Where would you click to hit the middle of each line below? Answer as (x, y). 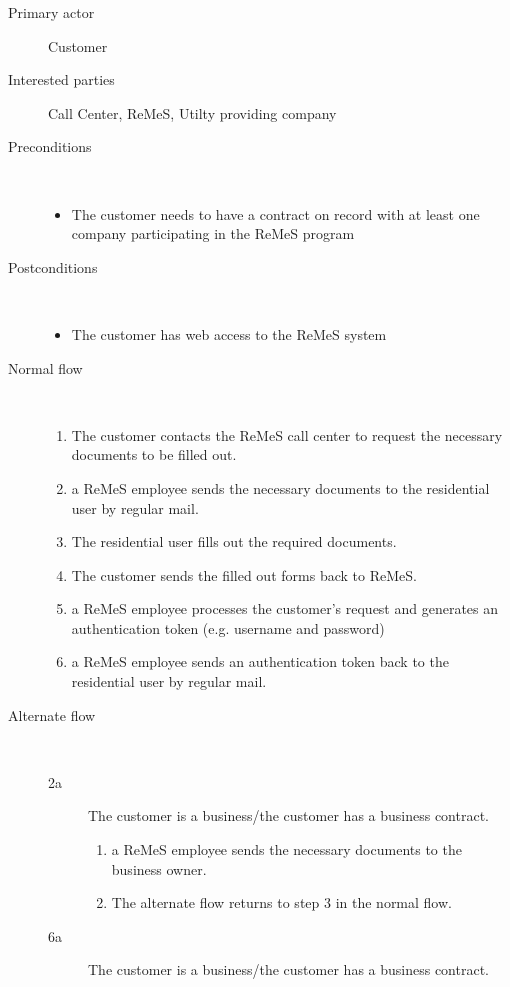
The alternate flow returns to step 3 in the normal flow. (281, 902)
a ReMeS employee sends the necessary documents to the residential (280, 487)
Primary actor (51, 12)
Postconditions (53, 266)
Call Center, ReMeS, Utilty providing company (192, 112)
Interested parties (61, 79)
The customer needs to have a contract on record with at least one (275, 213)
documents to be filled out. (154, 454)
